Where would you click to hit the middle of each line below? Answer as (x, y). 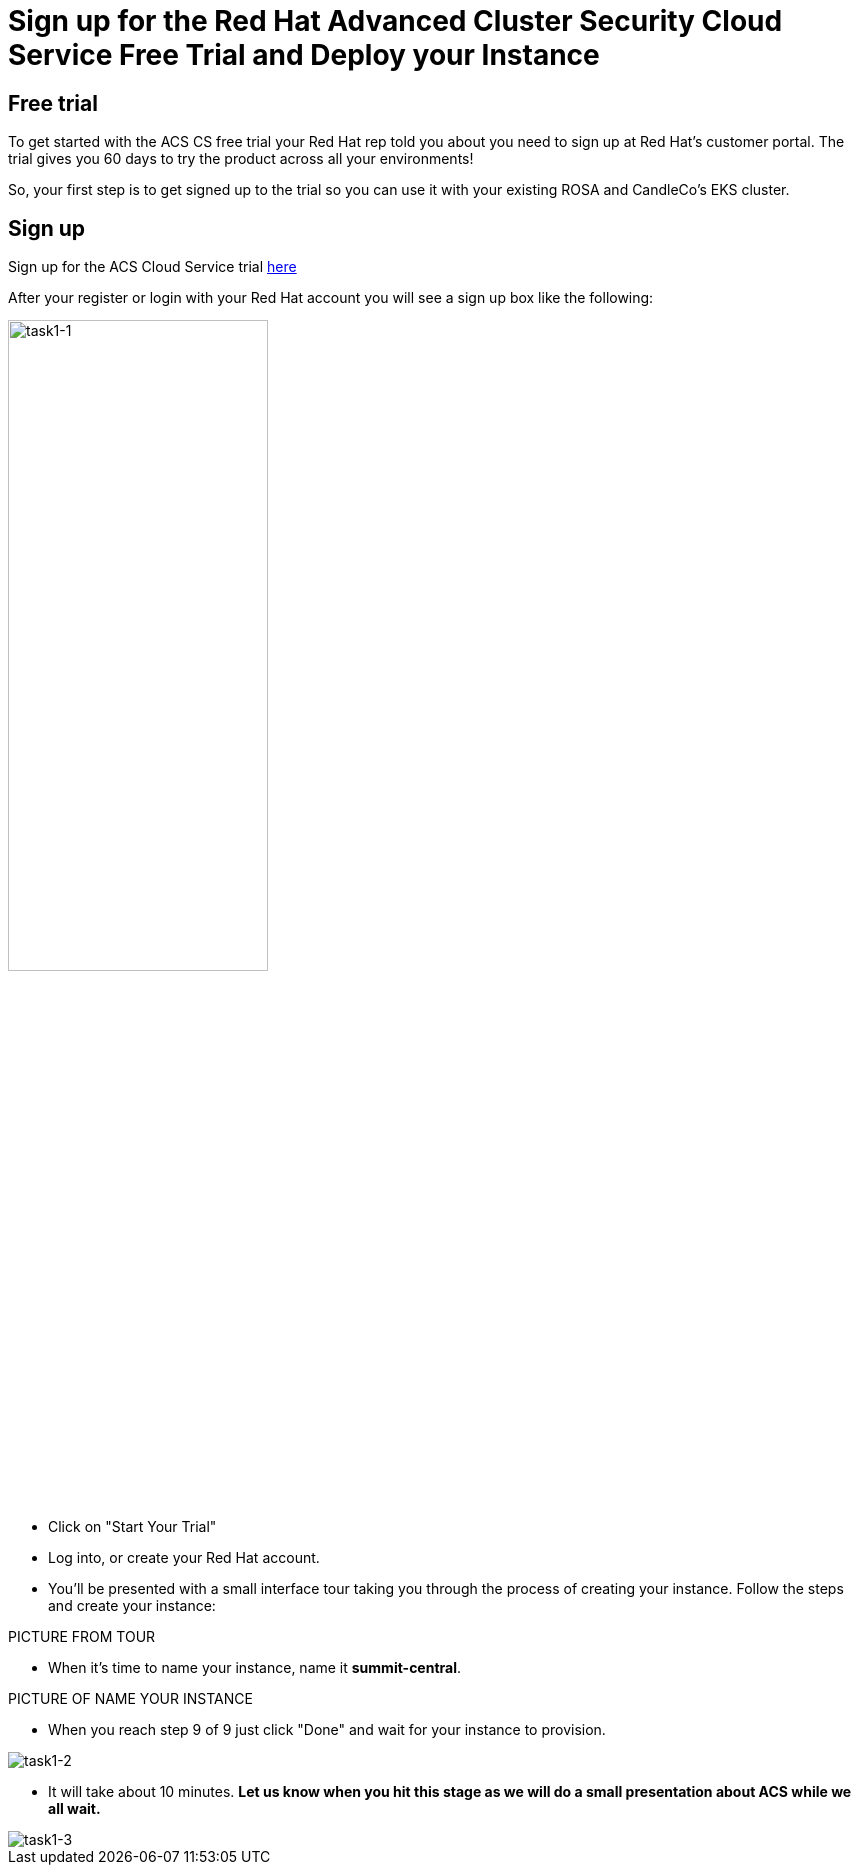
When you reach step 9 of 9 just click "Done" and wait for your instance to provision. (327, 1729)
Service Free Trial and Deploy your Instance (304, 55)
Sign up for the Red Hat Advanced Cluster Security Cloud (395, 21)
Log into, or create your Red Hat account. (184, 1557)
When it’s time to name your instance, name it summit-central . (255, 1667)
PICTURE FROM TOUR (82, 1636)
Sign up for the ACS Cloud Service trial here (152, 267)
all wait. (74, 1808)
